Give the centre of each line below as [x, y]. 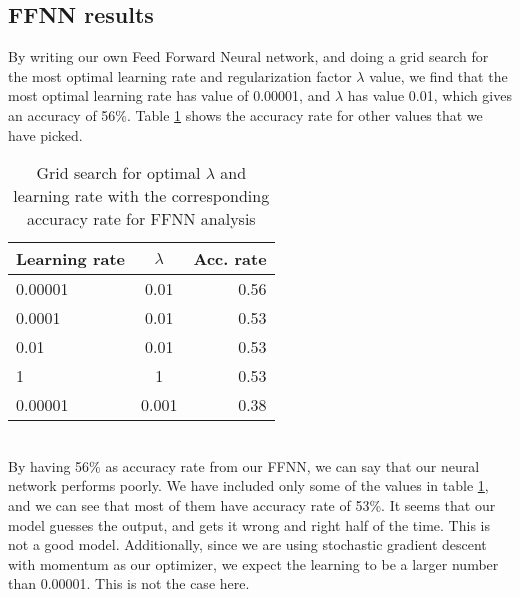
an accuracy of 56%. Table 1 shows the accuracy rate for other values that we [245, 114]
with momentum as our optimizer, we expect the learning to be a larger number [253, 563]
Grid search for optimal [118, 173]
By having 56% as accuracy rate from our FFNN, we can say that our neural [244, 465]
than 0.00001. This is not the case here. [129, 583]
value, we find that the [438, 75]
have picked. [45, 134]
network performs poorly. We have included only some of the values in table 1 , [248, 485]
